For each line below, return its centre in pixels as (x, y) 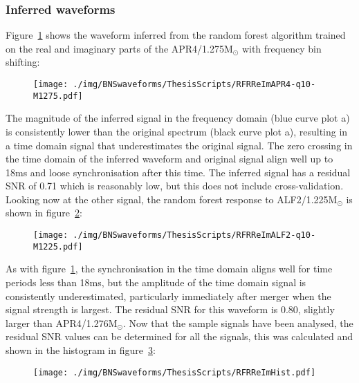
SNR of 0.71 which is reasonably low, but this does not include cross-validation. (175, 186)
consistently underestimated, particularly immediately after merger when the (168, 296)
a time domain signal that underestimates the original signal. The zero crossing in (179, 145)
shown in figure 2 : (44, 213)
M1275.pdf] (58, 96)
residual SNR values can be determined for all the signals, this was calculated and (179, 336)
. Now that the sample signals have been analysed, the (238, 323)
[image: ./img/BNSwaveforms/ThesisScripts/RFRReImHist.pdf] (175, 372)
